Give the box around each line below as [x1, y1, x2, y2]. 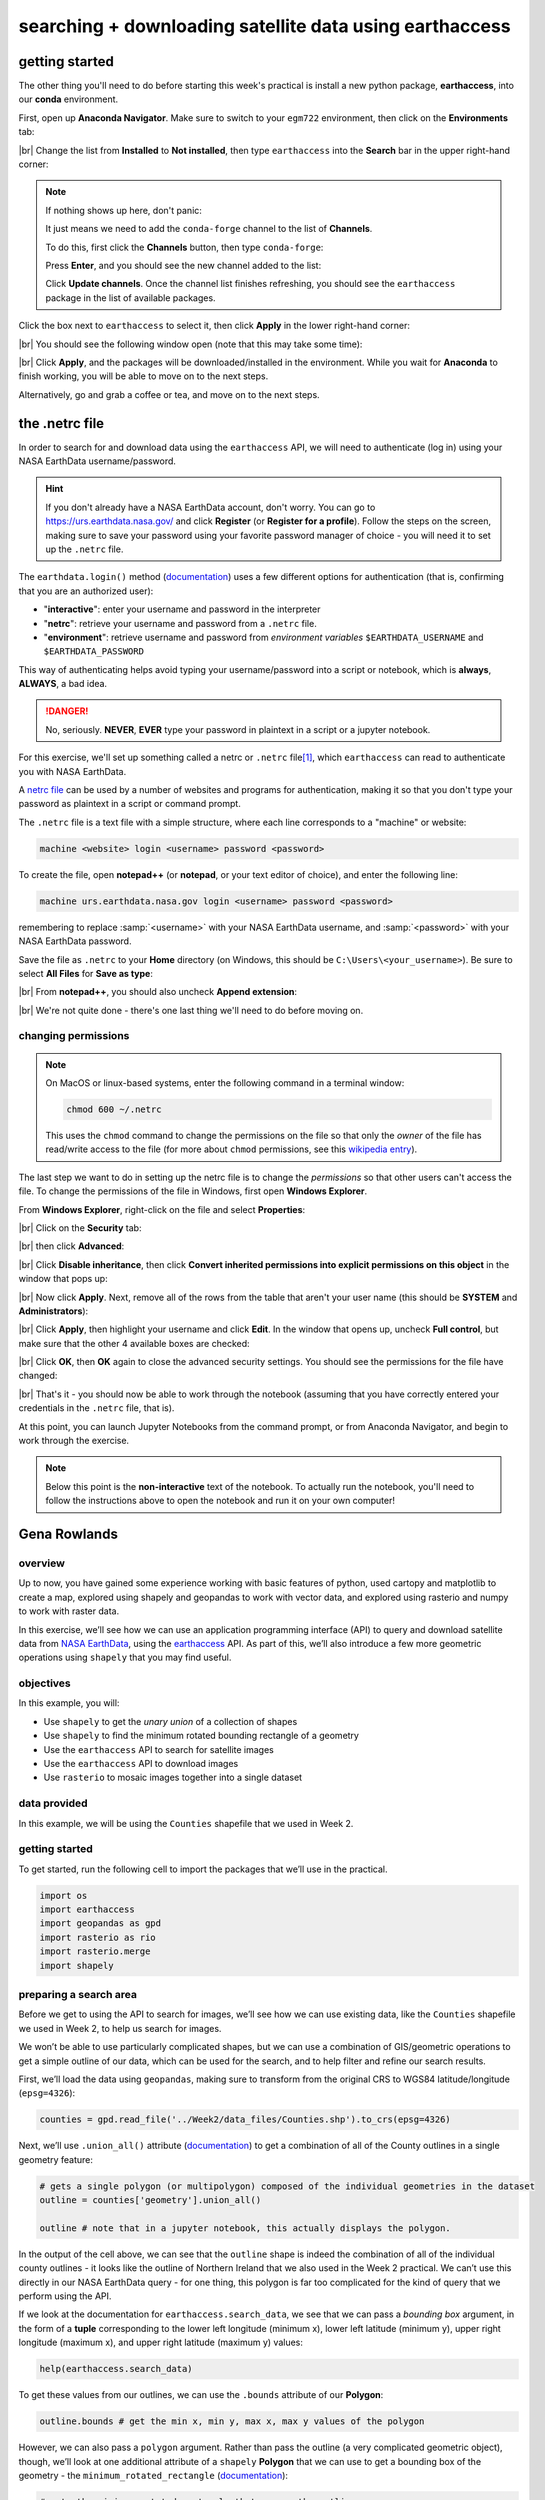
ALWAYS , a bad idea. [18, 678, 108, 690]
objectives [18, 1676, 71, 1690]
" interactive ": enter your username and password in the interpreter [43, 603, 321, 615]
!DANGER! [45, 705, 89, 717]
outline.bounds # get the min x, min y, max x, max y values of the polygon [39, 2416, 425, 2427]
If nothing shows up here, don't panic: [45, 204, 202, 216]
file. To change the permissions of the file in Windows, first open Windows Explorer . [18, 1185, 368, 1197]
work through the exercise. [18, 1435, 130, 1447]
